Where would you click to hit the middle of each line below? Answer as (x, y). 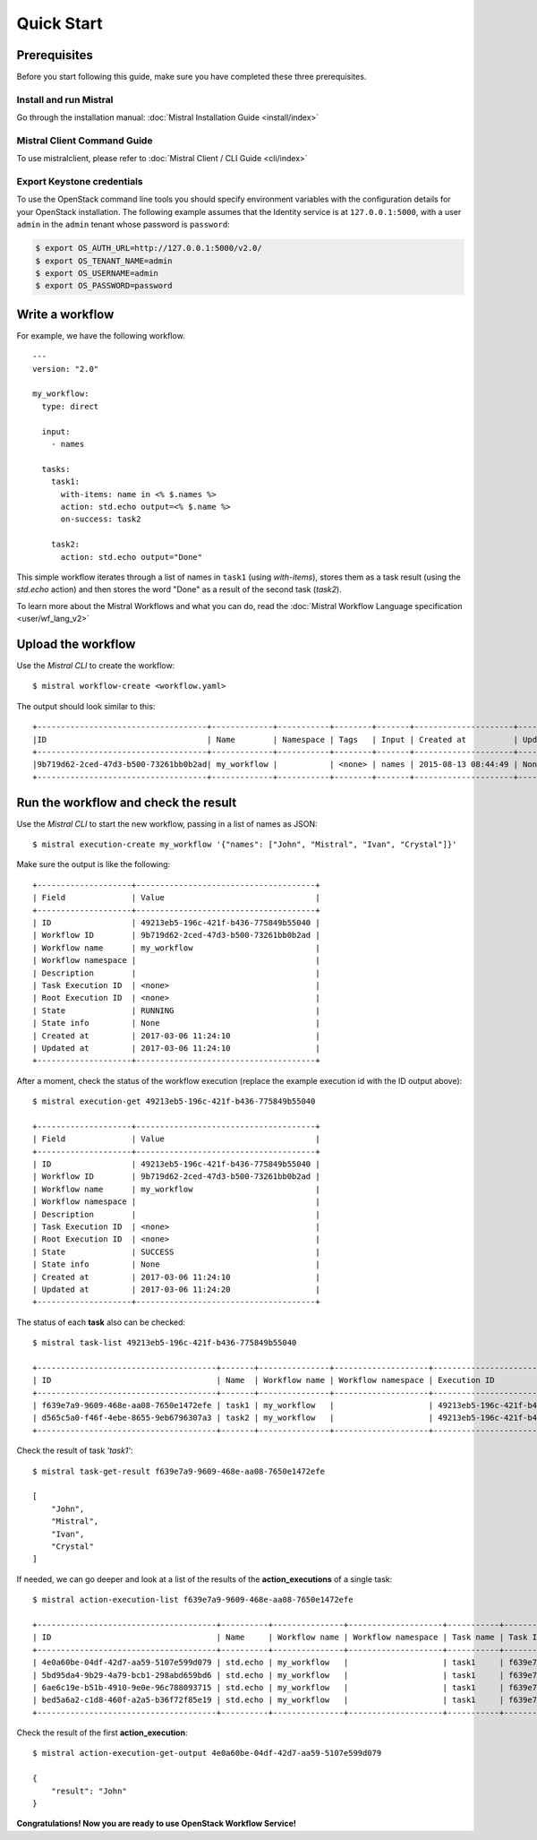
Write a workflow (65, 314)
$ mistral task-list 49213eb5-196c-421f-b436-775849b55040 (165, 1343)
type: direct (70, 406)
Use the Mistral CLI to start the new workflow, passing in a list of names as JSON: (167, 823)
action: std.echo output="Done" (132, 557)
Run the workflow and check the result (127, 802)
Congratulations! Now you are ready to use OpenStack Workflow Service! (157, 1824)
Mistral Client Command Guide (85, 141)
